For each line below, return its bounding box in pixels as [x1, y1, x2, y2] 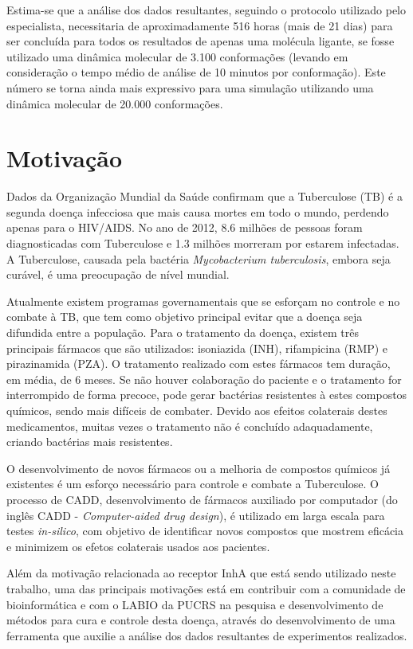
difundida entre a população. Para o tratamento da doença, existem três [6, 324, 359, 341]
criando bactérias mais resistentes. [6, 433, 173, 450]
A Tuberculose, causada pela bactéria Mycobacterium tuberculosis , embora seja [6, 250, 391, 267]
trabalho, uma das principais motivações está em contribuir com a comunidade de [6, 580, 406, 596]
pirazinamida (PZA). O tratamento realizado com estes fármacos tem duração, [6, 355, 391, 372]
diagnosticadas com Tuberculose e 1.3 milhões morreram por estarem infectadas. [6, 235, 399, 252]
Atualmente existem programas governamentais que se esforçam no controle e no [6, 292, 400, 309]
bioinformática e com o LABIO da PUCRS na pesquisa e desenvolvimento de [6, 596, 383, 612]
